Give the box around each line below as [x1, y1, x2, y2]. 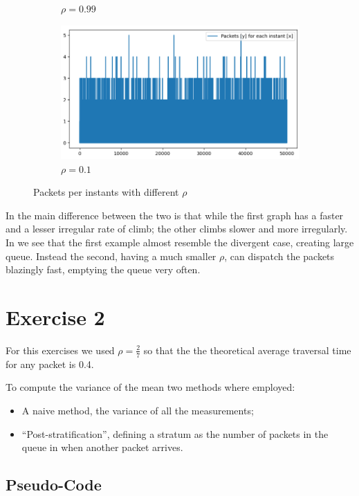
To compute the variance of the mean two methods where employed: [6, 380, 295, 394]
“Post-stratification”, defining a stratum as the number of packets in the [21, 426, 329, 441]
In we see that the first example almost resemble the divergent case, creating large [6, 235, 354, 249]
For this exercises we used [6, 342, 115, 357]
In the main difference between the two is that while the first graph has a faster [6, 208, 344, 222]
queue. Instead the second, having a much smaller [6, 248, 217, 263]
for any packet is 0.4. [6, 356, 94, 371]
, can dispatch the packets [224, 248, 335, 263]
